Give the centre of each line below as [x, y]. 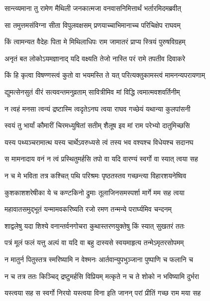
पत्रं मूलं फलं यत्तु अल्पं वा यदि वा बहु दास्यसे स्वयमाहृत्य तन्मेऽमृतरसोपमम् [94, 242]
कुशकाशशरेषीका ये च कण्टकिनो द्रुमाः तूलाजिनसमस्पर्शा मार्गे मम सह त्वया [95, 192]
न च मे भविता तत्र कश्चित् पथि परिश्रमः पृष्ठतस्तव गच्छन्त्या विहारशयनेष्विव [96, 175]
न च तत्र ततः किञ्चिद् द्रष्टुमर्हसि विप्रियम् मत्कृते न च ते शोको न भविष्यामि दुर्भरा [102, 276]
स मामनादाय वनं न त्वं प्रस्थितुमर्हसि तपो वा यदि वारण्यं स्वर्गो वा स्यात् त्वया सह [101, 159]
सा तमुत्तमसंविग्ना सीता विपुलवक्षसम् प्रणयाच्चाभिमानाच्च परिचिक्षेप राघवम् [93, 25]
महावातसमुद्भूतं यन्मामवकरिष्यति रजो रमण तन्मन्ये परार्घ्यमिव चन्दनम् [88, 209]
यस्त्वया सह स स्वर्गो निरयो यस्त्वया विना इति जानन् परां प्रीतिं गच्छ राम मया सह [103, 293]
